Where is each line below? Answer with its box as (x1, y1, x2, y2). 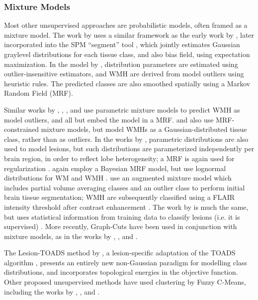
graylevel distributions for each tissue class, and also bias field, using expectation (4, 49, 250, 59)
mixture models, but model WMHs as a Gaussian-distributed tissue (41, 124, 247, 134)
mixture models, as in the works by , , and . (4, 231, 138, 241)
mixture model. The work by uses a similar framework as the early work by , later (4, 29, 255, 40)
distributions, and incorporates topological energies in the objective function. (4, 267, 238, 277)
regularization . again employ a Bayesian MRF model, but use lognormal (4, 163, 226, 173)
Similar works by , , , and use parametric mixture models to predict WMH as (4, 104, 240, 115)
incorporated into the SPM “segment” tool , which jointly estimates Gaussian (4, 39, 240, 50)
